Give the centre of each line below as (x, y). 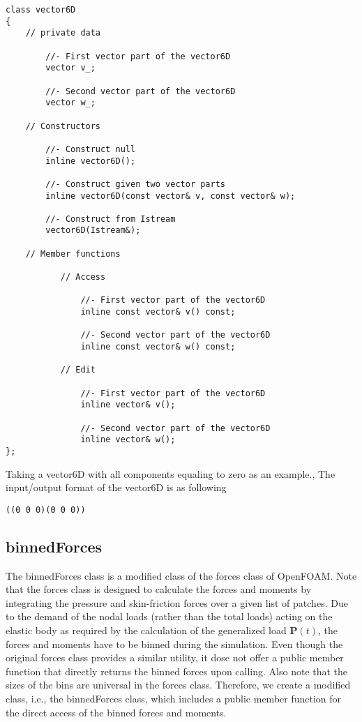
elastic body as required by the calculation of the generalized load (146, 630)
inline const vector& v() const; (158, 312)
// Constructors (63, 126)
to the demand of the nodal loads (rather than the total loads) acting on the (169, 616)
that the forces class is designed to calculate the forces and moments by (159, 589)
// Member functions (73, 254)
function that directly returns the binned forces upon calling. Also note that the (177, 671)
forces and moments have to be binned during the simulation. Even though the (174, 644)
